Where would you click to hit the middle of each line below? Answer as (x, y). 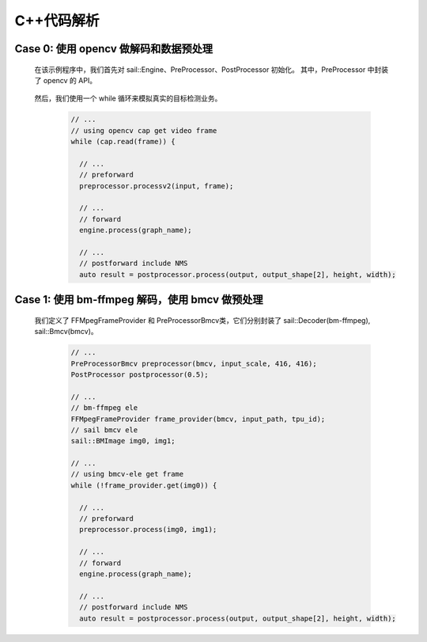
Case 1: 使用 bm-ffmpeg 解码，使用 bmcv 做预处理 (139, 300)
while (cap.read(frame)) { (123, 142)
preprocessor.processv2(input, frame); (157, 186)
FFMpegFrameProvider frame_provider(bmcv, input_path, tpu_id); (198, 419)
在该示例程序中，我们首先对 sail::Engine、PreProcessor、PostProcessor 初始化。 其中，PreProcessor (200, 69)
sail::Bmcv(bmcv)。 (66, 332)
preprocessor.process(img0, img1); (148, 530)
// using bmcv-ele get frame (127, 474)
